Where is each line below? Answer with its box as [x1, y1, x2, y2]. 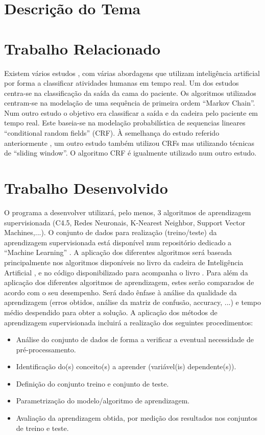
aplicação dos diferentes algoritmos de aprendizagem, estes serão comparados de [4, 277, 254, 288]
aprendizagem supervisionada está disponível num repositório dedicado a [4, 237, 232, 247]
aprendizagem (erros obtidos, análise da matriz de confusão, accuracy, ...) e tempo [4, 297, 261, 308]
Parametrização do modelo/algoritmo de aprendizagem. [16, 395, 190, 406]
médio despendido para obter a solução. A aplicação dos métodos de [4, 306, 218, 317]
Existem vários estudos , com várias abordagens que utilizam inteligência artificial [4, 67, 260, 78]
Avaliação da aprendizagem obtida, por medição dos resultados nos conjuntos [16, 413, 258, 423]
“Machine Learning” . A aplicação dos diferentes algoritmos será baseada [4, 247, 232, 258]
